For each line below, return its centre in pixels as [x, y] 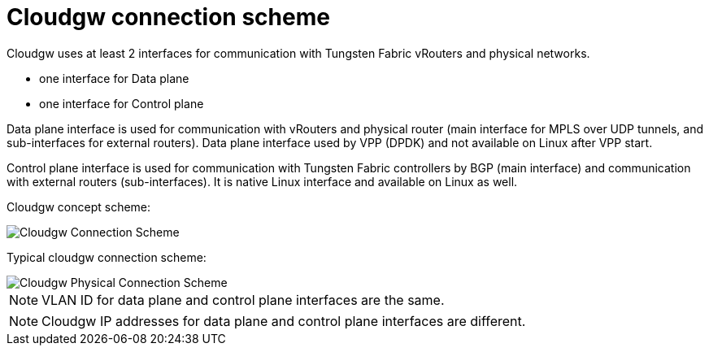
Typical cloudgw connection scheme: [107, 257]
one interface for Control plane [122, 103]
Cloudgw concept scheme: [79, 206]
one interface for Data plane [114, 78]
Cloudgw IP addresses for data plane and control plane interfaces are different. [284, 321]
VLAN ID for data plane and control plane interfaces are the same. [243, 300]
